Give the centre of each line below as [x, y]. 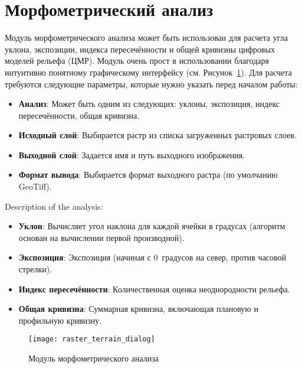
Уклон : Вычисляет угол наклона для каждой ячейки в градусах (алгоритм [152, 226]
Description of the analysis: [54, 206]
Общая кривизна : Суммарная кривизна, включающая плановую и [138, 309]
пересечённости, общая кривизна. [79, 115]
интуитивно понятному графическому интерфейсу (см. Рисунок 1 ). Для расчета [148, 72]
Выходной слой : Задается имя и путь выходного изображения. [132, 154]
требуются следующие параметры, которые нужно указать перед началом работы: [151, 84]
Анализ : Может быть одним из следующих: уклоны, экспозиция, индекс [149, 104]
